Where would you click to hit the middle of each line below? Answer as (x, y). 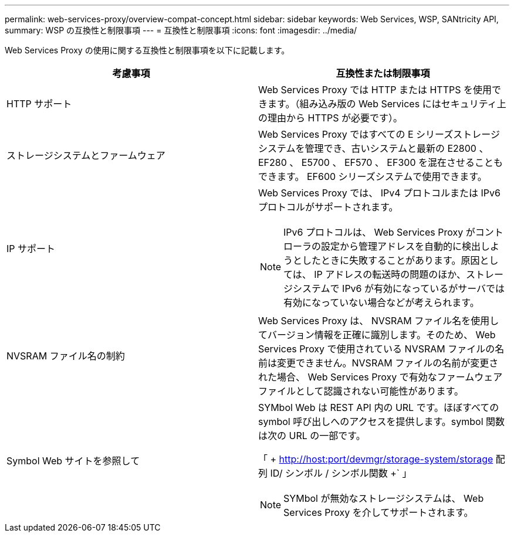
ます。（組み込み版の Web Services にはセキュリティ (382, 104)
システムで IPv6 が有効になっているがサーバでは (399, 288)
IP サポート (31, 249)
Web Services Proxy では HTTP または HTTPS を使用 (375, 90)
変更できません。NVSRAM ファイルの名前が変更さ (388, 363)
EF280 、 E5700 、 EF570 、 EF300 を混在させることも (381, 162)
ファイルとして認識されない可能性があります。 (361, 391)
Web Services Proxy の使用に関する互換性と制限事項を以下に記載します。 (147, 50)
